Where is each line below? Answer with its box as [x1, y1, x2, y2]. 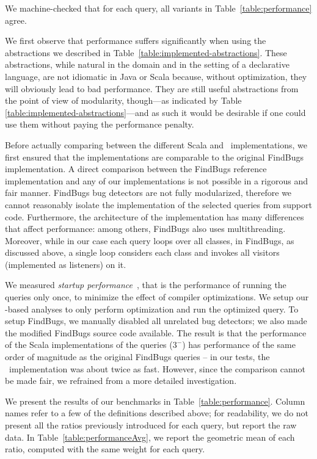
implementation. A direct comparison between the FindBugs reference [5, 162, 267, 175]
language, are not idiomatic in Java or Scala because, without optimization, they [5, 70, 307, 82]
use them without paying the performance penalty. [5, 118, 194, 131]
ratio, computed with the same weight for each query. [5, 443, 205, 455]
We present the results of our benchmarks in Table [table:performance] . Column [5, 394, 305, 407]
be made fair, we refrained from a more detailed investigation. [5, 374, 237, 387]
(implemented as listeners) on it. [5, 258, 126, 270]
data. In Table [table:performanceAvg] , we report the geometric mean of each [5, 430, 295, 443]
